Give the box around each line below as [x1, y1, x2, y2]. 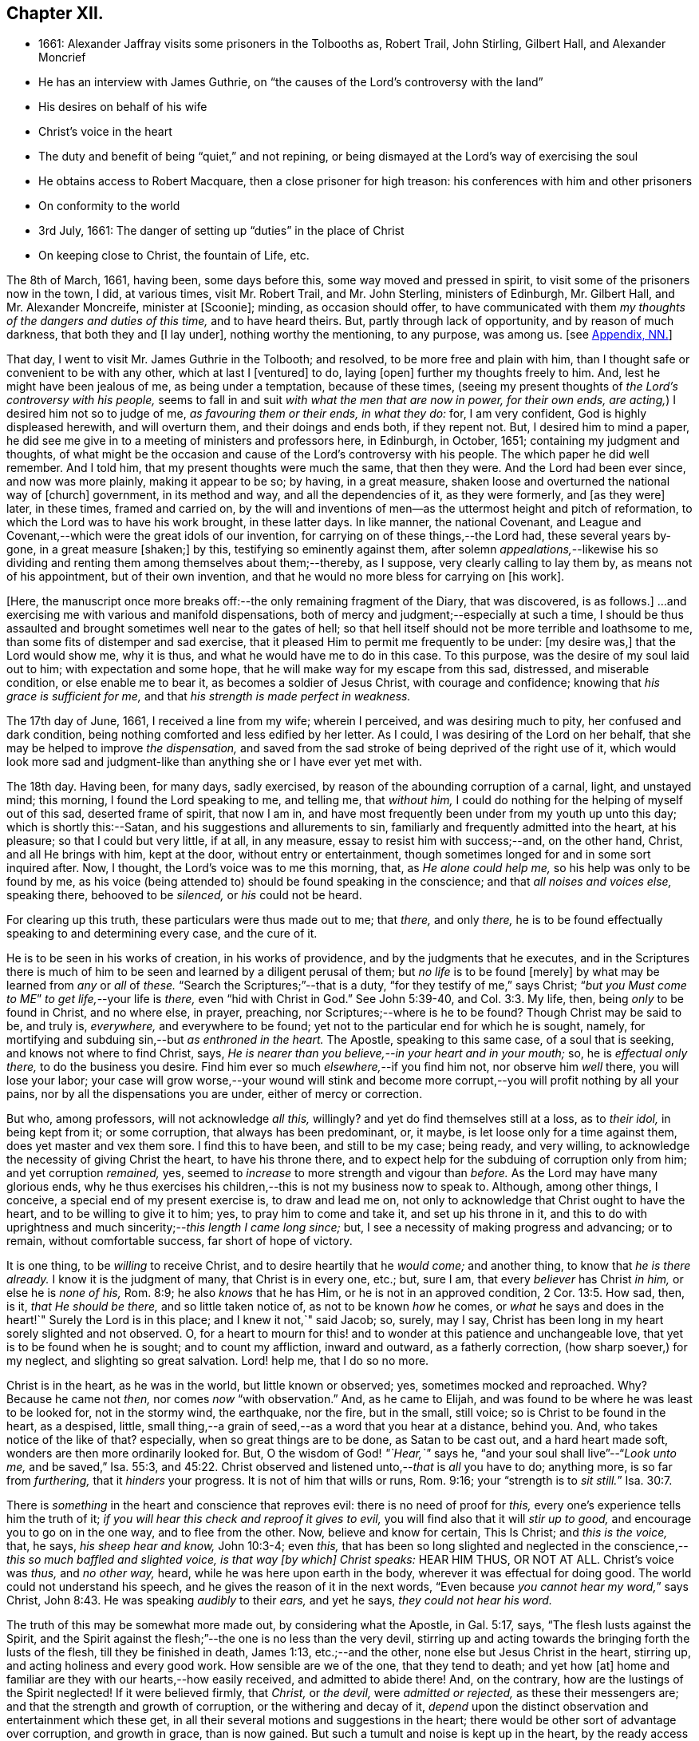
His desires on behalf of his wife [38, 100, 207, 114]
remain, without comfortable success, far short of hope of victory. [6, 1234, 353, 1248]
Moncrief [38, 50, 86, 65]
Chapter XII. [6, 3, 104, 23]
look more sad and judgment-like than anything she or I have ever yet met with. [6, 755, 423, 769]
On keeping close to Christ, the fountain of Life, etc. [38, 248, 310, 263]
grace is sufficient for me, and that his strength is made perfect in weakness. [6, 689, 411, 704]
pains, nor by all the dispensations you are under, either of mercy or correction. [6, 1087, 423, 1101]
